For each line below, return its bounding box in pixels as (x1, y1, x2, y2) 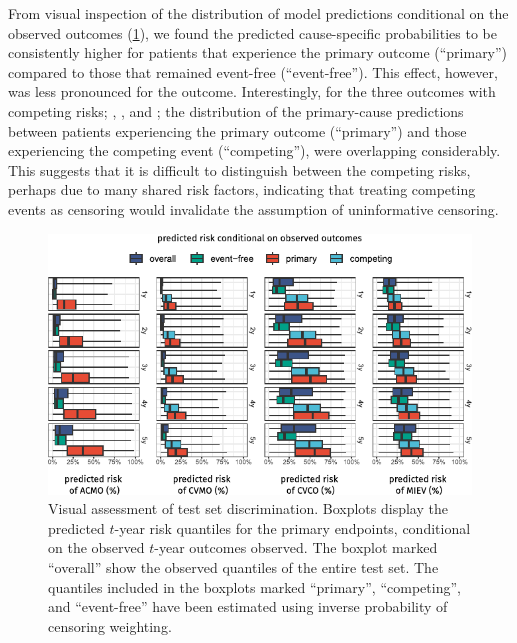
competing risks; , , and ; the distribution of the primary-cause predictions (8, 100, 464, 121)
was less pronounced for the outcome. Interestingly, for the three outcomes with (8, 81, 496, 102)
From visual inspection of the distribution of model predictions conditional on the (8, 3, 509, 23)
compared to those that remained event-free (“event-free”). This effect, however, (8, 61, 498, 82)
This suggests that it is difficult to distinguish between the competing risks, (8, 159, 471, 180)
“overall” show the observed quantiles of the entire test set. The (48, 556, 439, 577)
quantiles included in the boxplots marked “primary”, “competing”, (48, 576, 461, 597)
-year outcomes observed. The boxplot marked (154, 537, 438, 558)
